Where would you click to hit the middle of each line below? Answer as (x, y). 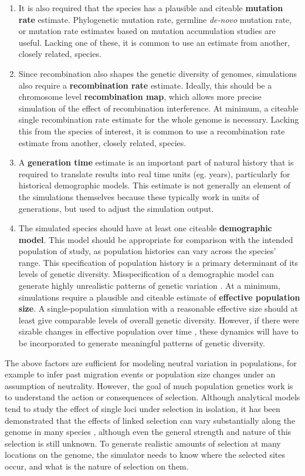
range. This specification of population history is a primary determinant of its (158, 262)
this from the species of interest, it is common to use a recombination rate (152, 131)
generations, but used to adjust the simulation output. (116, 208)
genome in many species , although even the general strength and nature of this (148, 432)
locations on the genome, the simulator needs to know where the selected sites (145, 455)
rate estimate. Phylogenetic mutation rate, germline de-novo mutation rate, (155, 19)
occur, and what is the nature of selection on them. (97, 466)
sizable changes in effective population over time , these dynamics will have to (158, 331)
